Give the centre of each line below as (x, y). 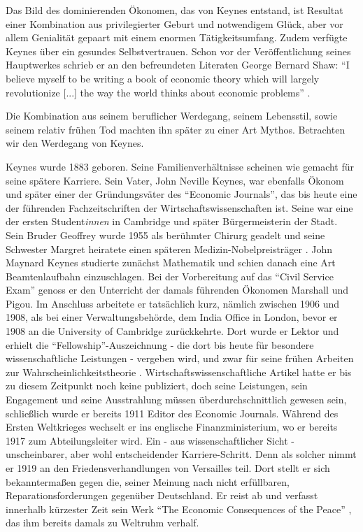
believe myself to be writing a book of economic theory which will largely (163, 78)
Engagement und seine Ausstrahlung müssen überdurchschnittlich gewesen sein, (176, 400)
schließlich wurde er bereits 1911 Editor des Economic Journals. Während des (172, 413)
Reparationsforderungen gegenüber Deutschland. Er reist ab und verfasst (162, 495)
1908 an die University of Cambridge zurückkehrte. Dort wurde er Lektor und (172, 331)
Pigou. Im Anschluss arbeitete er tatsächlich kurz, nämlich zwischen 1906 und (173, 303)
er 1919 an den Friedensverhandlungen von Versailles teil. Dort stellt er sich (168, 468)
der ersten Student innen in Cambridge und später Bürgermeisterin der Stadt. (172, 221)
